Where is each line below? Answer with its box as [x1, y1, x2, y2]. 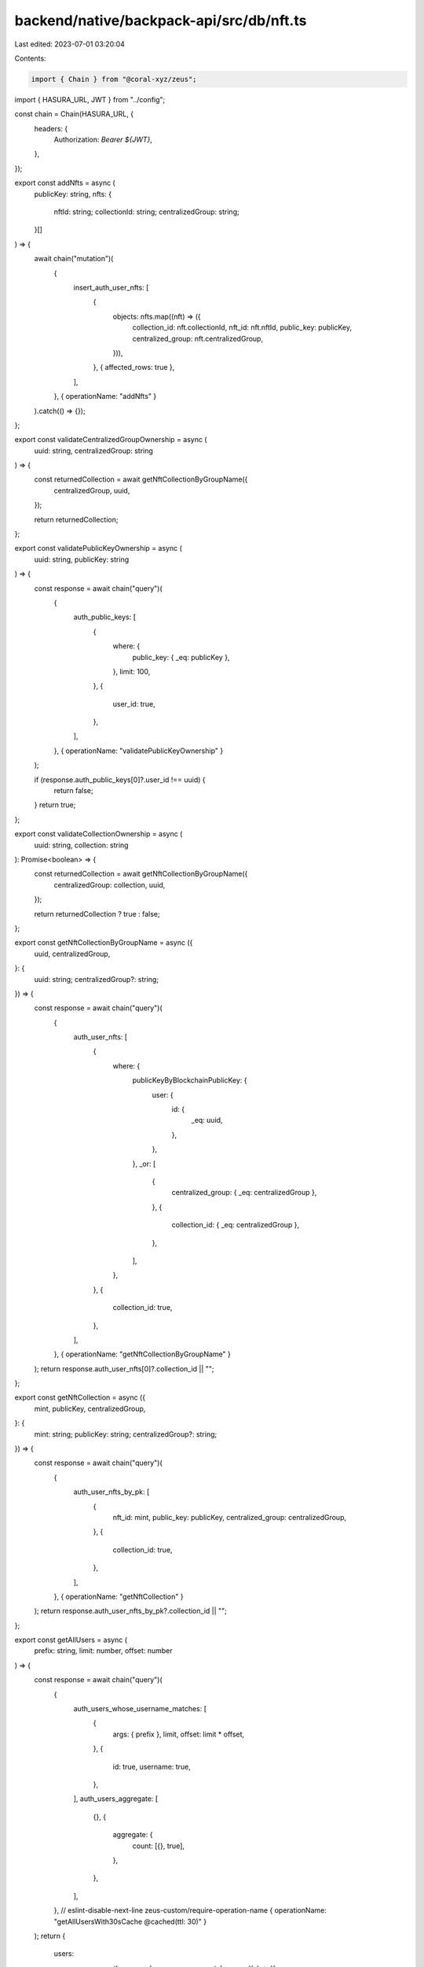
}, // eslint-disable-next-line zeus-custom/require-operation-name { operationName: [53, 1906, 327, 1915]
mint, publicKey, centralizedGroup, [34, 1404, 146, 1413]
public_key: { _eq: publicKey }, [132, 652, 230, 662]
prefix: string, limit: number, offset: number [34, 1646, 173, 1655]
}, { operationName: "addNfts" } [53, 392, 157, 401]
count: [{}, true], [132, 1841, 185, 1851]
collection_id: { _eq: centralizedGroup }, [171, 1220, 300, 1230]
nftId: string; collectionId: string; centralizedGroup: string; [53, 207, 239, 216]
